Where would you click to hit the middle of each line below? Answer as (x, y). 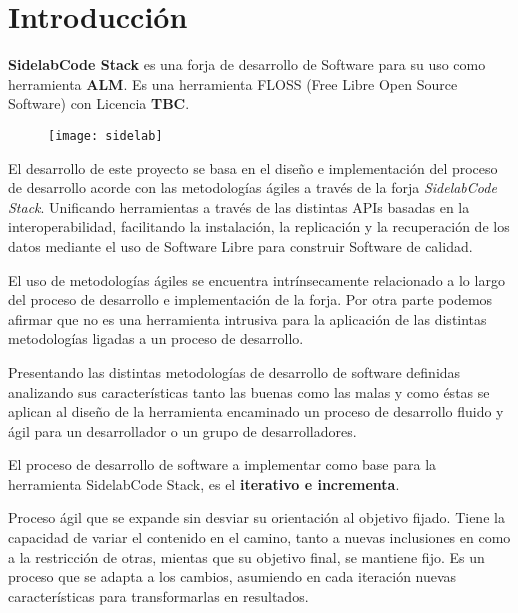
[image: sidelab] (105, 135)
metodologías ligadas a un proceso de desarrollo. (156, 338)
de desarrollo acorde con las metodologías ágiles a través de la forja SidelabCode (252, 187)
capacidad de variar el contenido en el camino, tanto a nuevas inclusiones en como (259, 537)
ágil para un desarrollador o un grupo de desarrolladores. (182, 430)
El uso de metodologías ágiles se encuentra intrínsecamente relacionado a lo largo (256, 279)
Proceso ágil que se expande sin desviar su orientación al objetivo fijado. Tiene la (256, 517)
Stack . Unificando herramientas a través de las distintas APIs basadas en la (239, 206)
